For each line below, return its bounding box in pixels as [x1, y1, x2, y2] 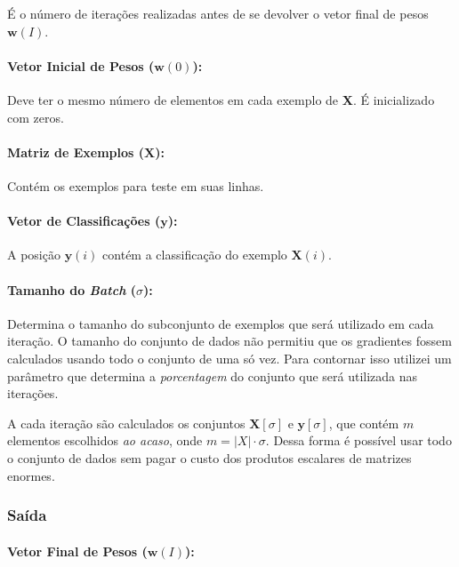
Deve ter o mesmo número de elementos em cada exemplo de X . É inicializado [7, 90, 435, 108]
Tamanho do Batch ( [7, 280, 137, 299]
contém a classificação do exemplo [102, 245, 287, 264]
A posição [7, 245, 60, 264]
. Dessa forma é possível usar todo [265, 431, 452, 450]
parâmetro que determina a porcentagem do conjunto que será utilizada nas [7, 366, 418, 385]
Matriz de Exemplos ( [7, 142, 144, 161]
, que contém [328, 413, 399, 432]
